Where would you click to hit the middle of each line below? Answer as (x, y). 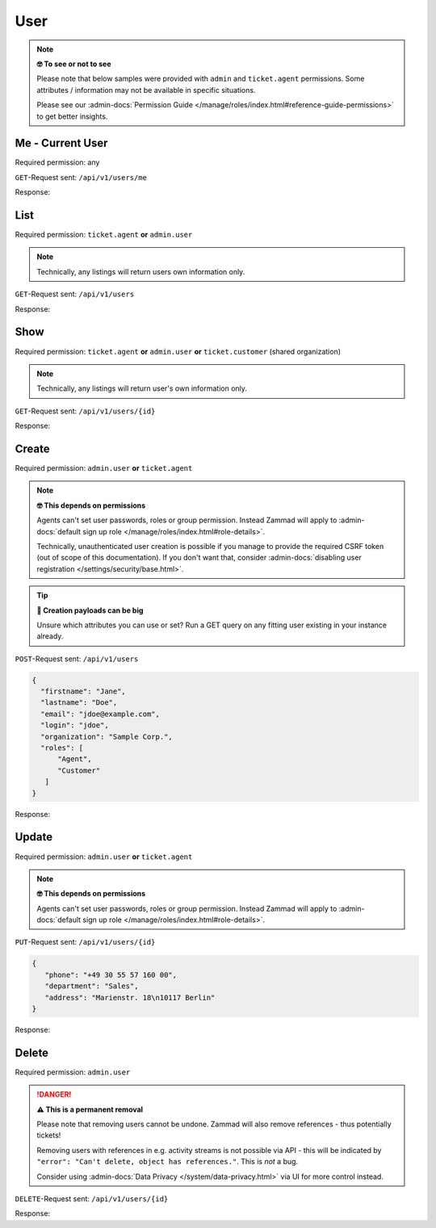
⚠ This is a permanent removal (90, 1109)
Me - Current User (61, 143)
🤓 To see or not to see (74, 64)
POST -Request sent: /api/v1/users (77, 659)
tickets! (49, 1135)
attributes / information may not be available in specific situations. (146, 90)
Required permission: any (57, 162)
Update (34, 837)
